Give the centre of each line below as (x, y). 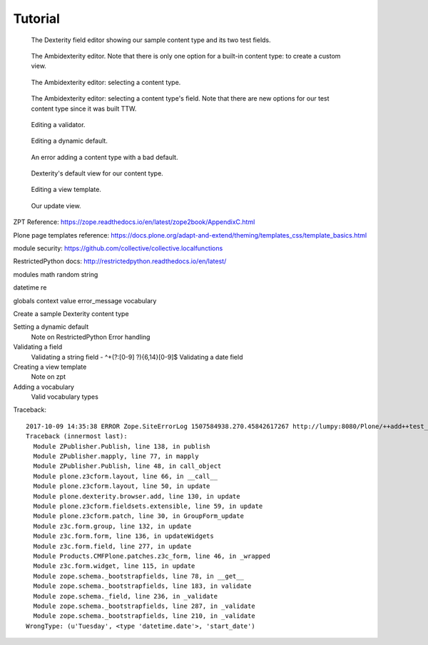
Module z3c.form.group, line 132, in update (112, 526)
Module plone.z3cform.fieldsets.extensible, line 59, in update (148, 506)
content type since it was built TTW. (84, 108)
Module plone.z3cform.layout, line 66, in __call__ (125, 476)
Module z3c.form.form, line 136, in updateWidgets (123, 536)
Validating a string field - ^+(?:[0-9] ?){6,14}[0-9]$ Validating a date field (137, 357)
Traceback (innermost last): (77, 436)
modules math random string (56, 274)
